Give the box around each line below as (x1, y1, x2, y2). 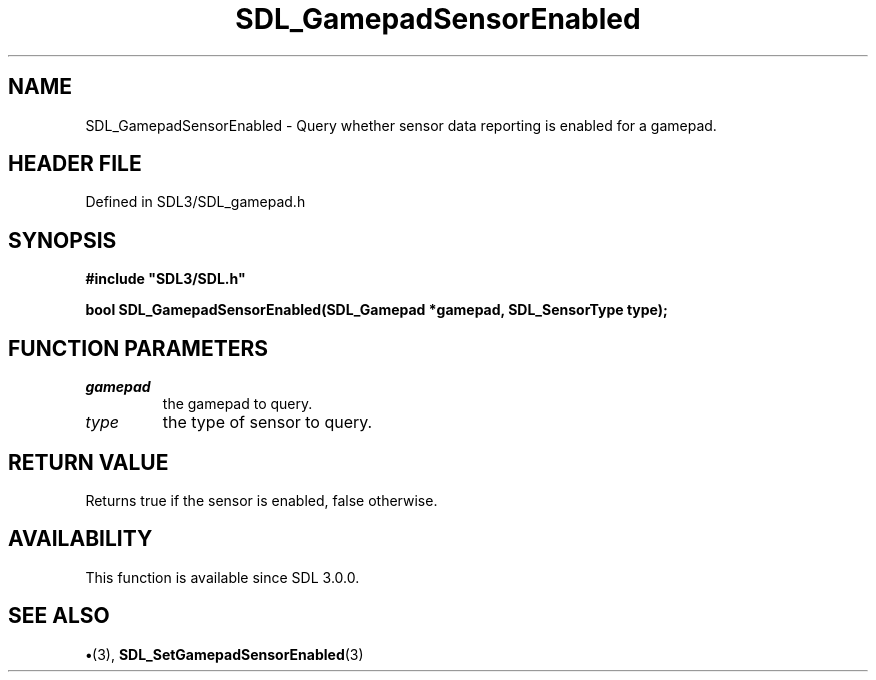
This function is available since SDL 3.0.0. (85, 568, 360, 586)
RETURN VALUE (8, 449, 169, 475)
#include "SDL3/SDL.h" (85, 270, 246, 288)
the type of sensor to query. (162, 412, 373, 433)
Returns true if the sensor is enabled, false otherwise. (85, 491, 438, 509)
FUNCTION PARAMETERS (8, 335, 268, 361)
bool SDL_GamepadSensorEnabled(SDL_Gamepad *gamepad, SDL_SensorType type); (85, 301, 668, 319)
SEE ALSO (8, 603, 110, 629)
